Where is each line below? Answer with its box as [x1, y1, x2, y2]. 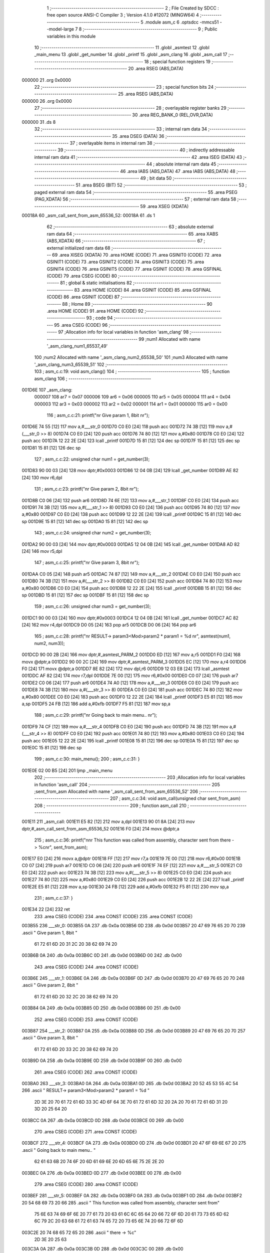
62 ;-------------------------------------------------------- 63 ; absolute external [46, 224, 214, 230]
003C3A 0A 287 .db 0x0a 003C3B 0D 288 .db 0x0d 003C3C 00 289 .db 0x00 [21, 1245, 183, 1251]
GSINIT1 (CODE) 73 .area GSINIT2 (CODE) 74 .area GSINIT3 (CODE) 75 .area [46, 259, 204, 265]
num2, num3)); [34, 640, 65, 646]
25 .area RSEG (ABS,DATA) [117, 91, 173, 97]
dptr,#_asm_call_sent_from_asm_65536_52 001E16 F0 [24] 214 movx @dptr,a [21, 825, 179, 831]
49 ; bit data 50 [140, 175, 172, 181]
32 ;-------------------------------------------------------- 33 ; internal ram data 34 [34, 126, 207, 132]
